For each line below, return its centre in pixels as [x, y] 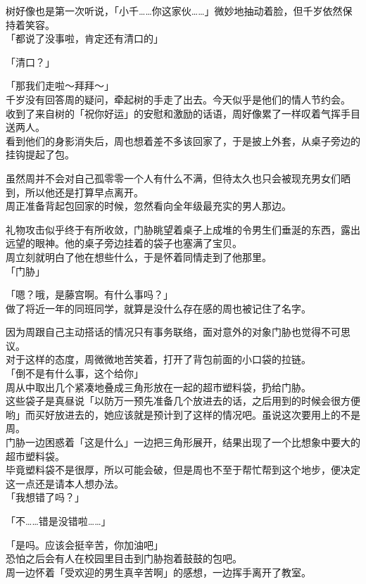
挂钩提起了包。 [40, 154]
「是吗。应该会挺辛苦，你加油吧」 [84, 544]
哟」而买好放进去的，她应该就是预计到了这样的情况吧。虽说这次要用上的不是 [183, 414]
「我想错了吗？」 [45, 497]
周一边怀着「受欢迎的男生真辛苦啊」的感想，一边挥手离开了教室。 [158, 572]
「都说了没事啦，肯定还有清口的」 [84, 38]
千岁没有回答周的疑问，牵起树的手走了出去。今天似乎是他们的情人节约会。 [178, 99]
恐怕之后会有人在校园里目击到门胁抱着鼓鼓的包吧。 [124, 558]
